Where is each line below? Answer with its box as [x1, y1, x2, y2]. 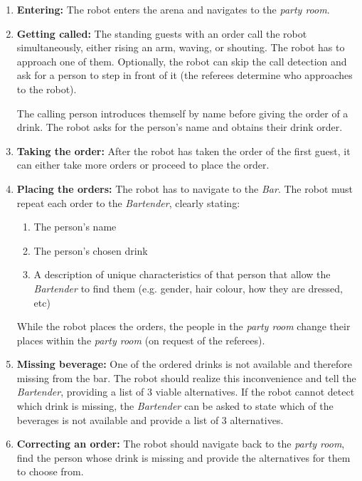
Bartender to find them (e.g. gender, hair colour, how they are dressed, [33, 280, 343, 295]
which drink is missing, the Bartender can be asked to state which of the [16, 398, 334, 413]
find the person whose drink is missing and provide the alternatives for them [16, 450, 351, 465]
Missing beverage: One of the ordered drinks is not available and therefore [16, 356, 352, 371]
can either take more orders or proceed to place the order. [16, 157, 270, 172]
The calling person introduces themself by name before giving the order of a [16, 105, 348, 120]
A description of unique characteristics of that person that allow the [33, 267, 331, 282]
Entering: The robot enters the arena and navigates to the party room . [16, 2, 330, 16]
